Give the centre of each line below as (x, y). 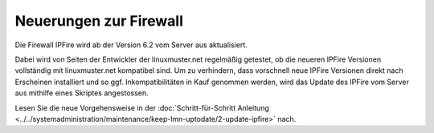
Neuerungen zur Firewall (99, 21)
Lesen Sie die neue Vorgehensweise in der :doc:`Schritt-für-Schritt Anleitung (142, 107)
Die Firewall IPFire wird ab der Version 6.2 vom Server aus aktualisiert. (131, 45)
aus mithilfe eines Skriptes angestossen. (82, 93)
